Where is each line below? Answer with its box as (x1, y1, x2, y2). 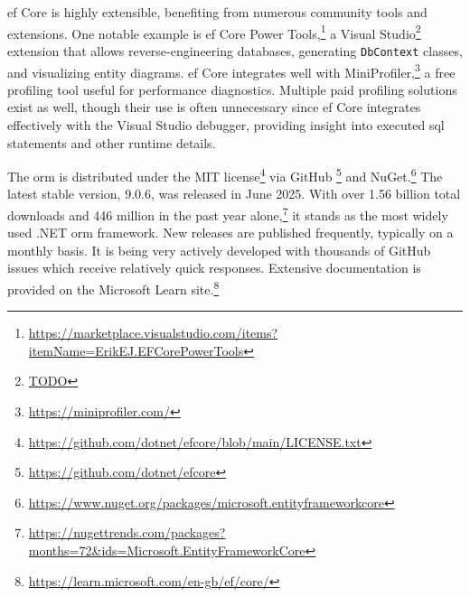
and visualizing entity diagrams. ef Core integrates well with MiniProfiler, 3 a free (7, 60, 456, 81)
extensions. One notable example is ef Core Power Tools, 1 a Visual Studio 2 (7, 21, 421, 42)
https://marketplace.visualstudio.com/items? (28, 323, 278, 342)
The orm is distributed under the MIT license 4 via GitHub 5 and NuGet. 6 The (7, 164, 443, 185)
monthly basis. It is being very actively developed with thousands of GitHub (7, 240, 431, 259)
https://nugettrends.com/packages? (28, 523, 226, 542)
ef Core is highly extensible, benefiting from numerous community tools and (7, 3, 428, 21)
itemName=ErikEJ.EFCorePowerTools (28, 340, 244, 359)
